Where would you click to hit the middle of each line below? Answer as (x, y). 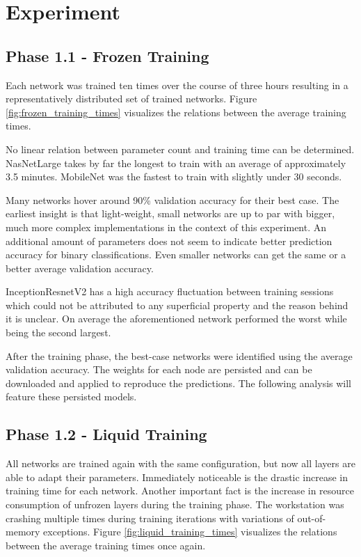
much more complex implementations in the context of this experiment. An (166, 227)
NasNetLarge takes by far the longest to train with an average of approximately (176, 163)
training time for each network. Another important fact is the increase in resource (180, 491)
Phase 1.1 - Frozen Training (107, 55)
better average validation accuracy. (80, 268)
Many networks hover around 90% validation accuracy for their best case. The (173, 199)
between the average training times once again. (106, 545)
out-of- (312, 518)
